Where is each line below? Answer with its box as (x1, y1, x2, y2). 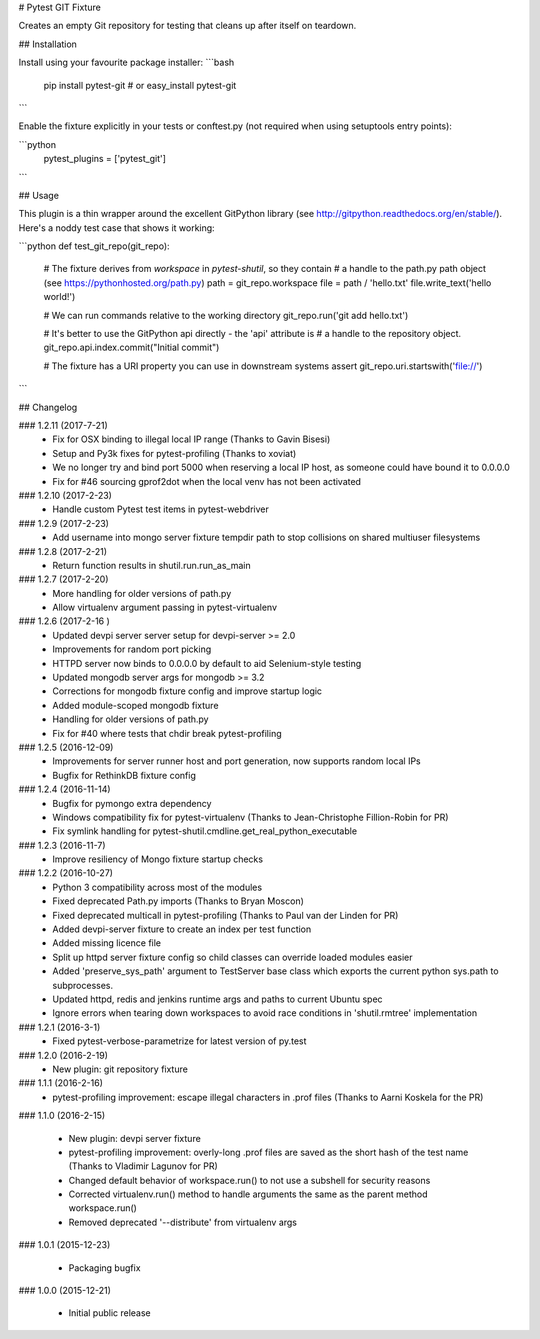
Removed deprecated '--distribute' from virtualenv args (68, 1216, 298, 1228)
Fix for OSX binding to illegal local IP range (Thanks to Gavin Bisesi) (52, 433, 331, 445)
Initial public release (68, 1307, 152, 1319)
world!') (43, 291, 76, 303)
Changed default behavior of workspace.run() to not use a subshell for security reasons (68, 1174, 431, 1186)
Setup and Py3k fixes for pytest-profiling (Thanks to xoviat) (52, 447, 297, 459)
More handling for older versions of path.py (52, 587, 232, 599)
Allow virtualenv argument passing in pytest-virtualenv (52, 601, 278, 614)
